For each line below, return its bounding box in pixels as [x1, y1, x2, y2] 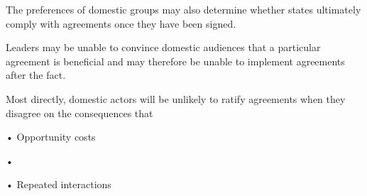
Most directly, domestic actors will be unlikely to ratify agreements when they [6, 91, 346, 106]
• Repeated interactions [6, 177, 111, 192]
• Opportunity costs [6, 129, 96, 144]
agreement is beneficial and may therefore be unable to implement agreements [6, 53, 345, 68]
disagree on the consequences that [6, 105, 153, 120]
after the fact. [6, 67, 66, 82]
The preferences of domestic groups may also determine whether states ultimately [6, 2, 361, 16]
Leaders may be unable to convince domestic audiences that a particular [6, 40, 321, 55]
